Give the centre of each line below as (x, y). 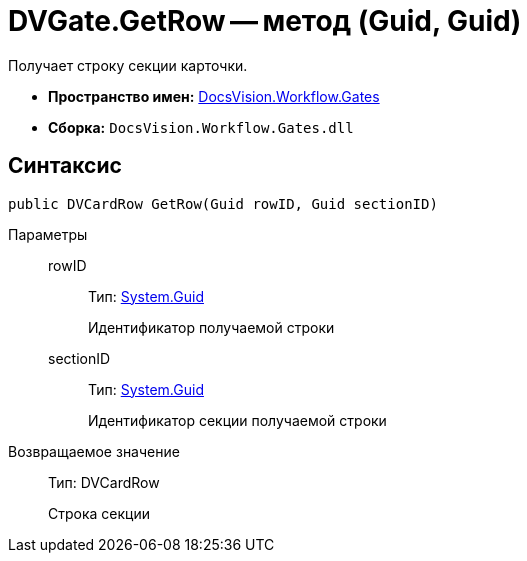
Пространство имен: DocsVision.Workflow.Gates (214, 96)
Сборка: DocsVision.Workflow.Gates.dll (201, 127)
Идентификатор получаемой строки (211, 327)
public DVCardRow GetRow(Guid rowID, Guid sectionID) (223, 203)
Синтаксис (65, 166)
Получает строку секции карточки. (128, 65)
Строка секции (99, 513)
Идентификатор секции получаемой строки (237, 420)
